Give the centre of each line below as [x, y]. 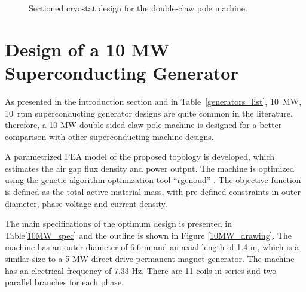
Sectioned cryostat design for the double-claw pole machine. [138, 8]
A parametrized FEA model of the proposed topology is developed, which [140, 156]
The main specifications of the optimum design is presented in [118, 223]
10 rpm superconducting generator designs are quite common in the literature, [149, 113]
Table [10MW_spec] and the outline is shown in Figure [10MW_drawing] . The [149, 235]
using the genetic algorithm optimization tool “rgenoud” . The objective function [153, 180]
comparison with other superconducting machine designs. [109, 136]
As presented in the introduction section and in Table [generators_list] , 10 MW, [153, 101]
